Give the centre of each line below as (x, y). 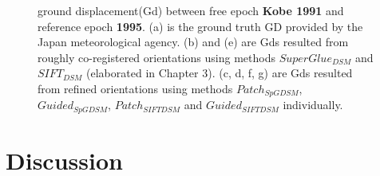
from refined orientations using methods (135, 88)
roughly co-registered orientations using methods (156, 57)
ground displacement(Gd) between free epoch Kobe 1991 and (191, 10)
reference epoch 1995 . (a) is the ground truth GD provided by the (200, 26)
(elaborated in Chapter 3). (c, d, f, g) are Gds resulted (220, 73)
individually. (313, 105)
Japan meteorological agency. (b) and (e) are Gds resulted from (193, 42)
